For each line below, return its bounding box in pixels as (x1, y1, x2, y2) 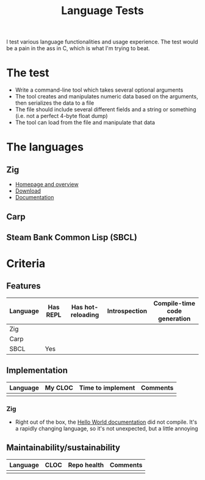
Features (6, 281, 41, 291)
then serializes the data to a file (15, 99, 95, 107)
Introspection (107, 306, 148, 315)
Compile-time (153, 299, 195, 308)
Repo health (68, 460, 104, 469)
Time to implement (79, 383, 135, 392)
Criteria (6, 257, 46, 271)
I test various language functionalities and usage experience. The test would (6, 38, 198, 46)
